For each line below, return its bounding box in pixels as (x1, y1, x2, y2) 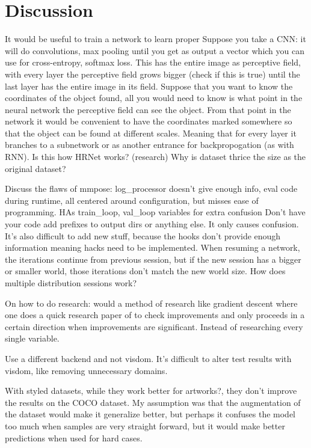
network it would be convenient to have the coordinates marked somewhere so (5, 115, 292, 127)
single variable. (5, 332, 60, 345)
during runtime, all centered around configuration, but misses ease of (5, 194, 259, 206)
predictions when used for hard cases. (5, 431, 143, 444)
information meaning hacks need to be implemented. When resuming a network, (5, 241, 300, 254)
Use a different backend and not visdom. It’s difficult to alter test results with (5, 352, 292, 364)
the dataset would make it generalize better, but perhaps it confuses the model (5, 408, 296, 420)
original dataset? (5, 162, 66, 174)
